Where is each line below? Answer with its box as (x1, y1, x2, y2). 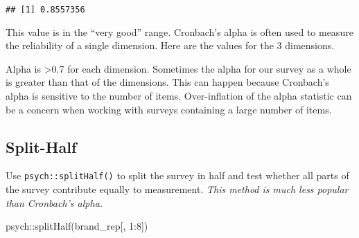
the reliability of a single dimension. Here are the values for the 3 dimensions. (6, 38, 335, 53)
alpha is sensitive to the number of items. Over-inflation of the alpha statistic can (6, 89, 352, 103)
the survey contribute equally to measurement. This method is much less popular (6, 182, 349, 196)
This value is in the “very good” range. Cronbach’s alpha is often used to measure (6, 24, 353, 39)
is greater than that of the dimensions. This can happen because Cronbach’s (6, 75, 329, 89)
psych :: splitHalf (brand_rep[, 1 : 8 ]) (6, 219, 148, 233)
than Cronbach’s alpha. (6, 195, 103, 210)
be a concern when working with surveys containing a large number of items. (6, 102, 332, 116)
